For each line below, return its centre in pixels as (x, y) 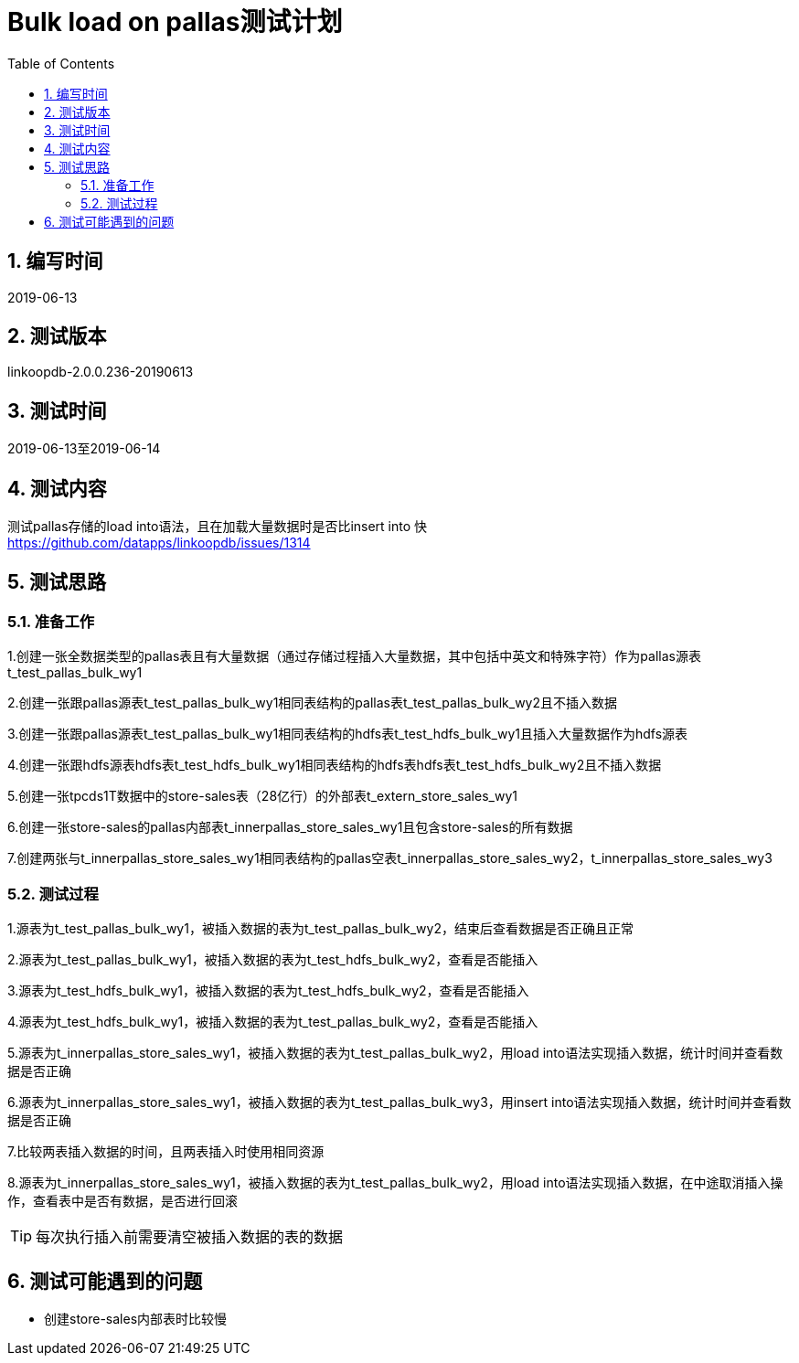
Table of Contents (61, 63)
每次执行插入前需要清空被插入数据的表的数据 (190, 1237)
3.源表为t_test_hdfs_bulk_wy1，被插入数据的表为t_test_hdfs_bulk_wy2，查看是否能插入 (268, 991)
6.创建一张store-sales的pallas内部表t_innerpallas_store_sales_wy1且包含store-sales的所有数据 (290, 827)
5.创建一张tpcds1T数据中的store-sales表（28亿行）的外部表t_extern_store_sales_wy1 (262, 796)
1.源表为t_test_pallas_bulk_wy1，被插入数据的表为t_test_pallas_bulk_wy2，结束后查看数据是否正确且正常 (320, 929)
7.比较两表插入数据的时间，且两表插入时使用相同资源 (166, 1152)
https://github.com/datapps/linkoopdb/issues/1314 (159, 543)
